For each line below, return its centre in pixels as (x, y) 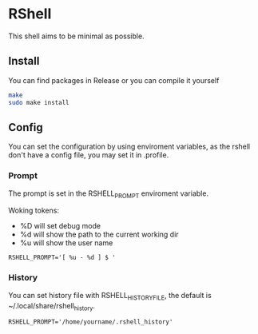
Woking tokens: (34, 211)
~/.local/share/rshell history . (52, 306)
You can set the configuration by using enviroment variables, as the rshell (129, 147)
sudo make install (39, 102)
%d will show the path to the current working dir (99, 235)
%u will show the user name (66, 243)
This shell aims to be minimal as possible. (77, 36)
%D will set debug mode (60, 226)
